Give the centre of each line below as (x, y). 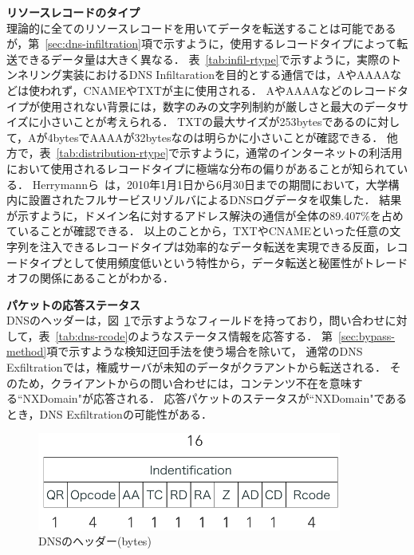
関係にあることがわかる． (106, 278)
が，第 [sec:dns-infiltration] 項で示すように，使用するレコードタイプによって (202, 43)
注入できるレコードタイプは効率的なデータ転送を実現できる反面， (213, 246)
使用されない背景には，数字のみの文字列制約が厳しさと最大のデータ (218, 106)
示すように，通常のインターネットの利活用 (291, 153)
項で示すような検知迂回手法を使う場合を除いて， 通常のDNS (205, 351)
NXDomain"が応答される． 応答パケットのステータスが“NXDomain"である (215, 398)
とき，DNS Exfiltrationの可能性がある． (109, 413)
